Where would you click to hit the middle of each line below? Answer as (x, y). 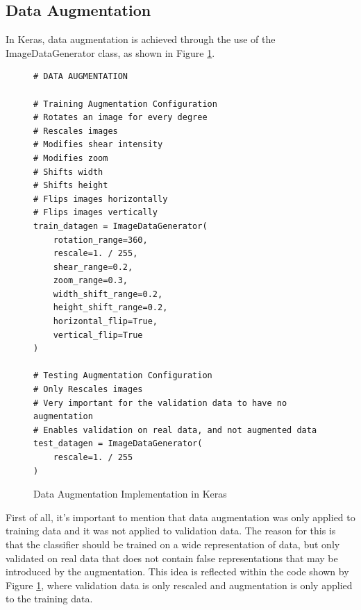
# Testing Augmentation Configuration (123, 376)
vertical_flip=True (98, 335)
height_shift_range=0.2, (110, 308)
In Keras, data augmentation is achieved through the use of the (141, 39)
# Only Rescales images (88, 390)
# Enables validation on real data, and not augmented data (175, 430)
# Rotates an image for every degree (120, 118)
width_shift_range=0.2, (108, 294)
